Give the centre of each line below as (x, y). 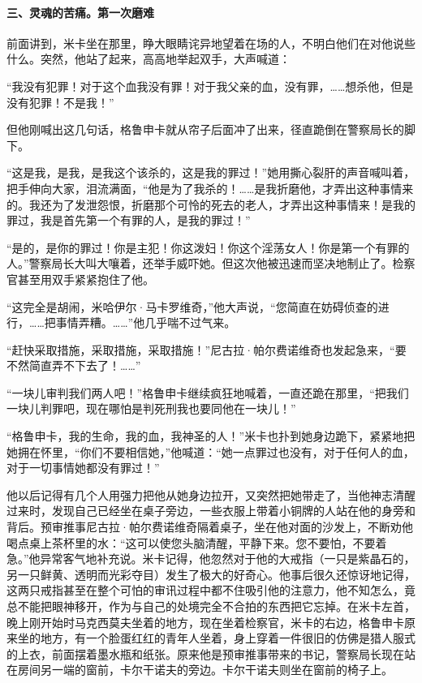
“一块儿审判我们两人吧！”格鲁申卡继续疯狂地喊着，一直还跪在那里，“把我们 (208, 392)
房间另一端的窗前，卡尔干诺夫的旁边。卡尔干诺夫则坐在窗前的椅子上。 (205, 670)
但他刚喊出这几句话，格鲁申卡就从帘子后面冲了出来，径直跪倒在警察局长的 (205, 129)
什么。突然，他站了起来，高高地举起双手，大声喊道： (149, 59)
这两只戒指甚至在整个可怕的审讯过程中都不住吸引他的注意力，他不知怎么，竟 (211, 590)
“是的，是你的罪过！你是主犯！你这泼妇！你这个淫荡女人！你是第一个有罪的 (208, 247)
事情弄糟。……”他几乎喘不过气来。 (146, 322)
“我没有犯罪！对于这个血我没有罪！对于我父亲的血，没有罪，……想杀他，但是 (210, 86)
